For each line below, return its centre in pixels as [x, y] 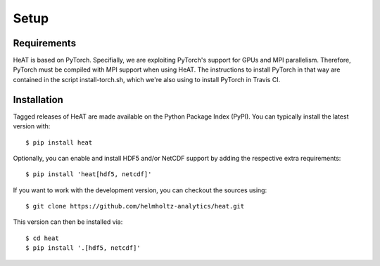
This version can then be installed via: [68, 222]
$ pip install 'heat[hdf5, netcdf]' [89, 174]
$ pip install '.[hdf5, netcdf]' [83, 248]
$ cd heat [42, 238]
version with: [32, 126]
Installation [38, 99]
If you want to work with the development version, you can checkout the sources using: [140, 190]
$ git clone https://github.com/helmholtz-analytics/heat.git [135, 206]
